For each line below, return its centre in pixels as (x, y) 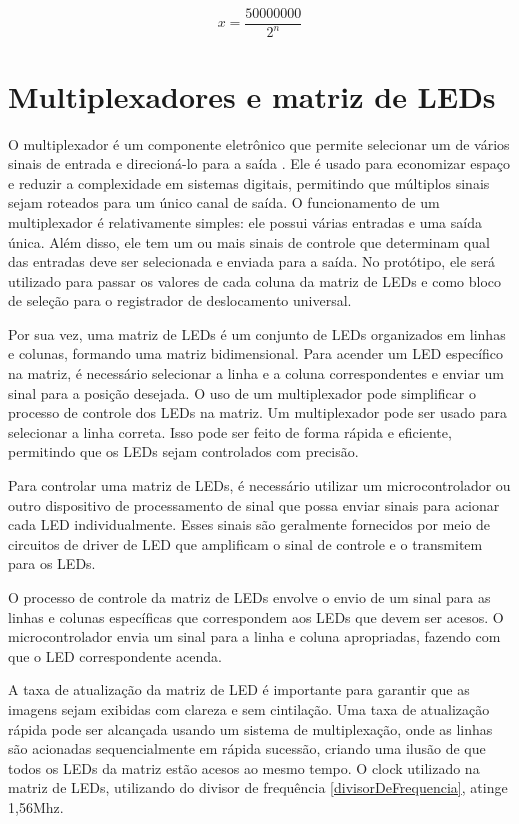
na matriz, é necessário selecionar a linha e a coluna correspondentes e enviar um (256, 373)
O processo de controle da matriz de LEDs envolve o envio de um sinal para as (249, 597)
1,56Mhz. (36, 806)
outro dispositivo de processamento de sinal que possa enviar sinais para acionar (254, 504)
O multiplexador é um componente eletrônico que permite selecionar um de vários (259, 143)
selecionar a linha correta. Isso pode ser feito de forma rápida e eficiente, (230, 431)
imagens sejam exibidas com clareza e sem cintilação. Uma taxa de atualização (249, 708)
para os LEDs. (52, 563)
